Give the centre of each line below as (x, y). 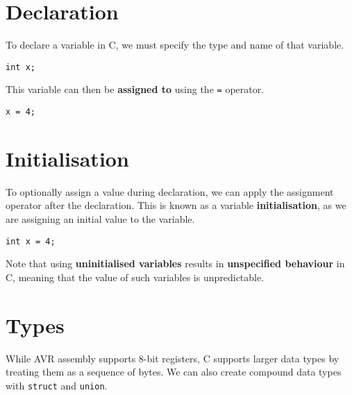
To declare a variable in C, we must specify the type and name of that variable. (175, 45)
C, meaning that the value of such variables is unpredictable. (135, 277)
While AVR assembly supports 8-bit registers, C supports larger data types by (173, 358)
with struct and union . (57, 385)
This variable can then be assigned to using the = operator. (135, 89)
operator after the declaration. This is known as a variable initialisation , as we (176, 205)
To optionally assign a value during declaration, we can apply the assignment (170, 191)
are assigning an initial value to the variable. (100, 219)
